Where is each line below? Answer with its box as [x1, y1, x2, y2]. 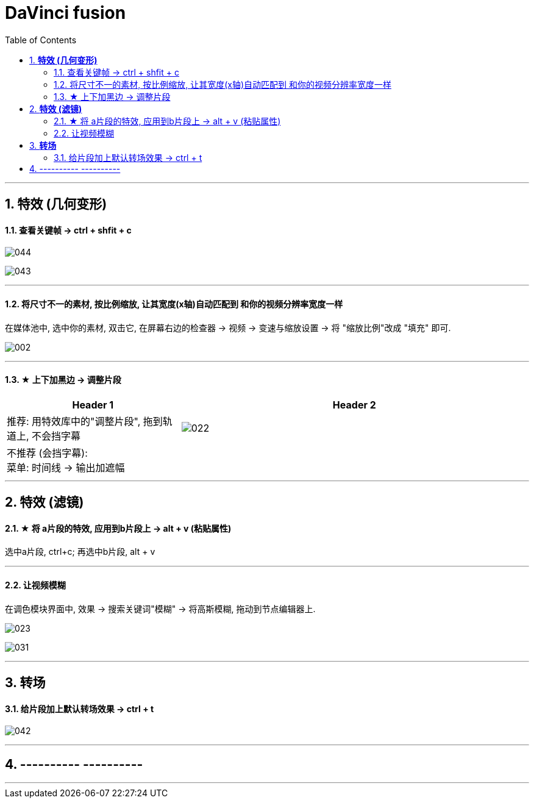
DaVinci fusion [5, 2, 126, 23]
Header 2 [332, 398, 376, 411]
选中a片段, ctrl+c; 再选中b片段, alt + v [5, 546, 155, 557]
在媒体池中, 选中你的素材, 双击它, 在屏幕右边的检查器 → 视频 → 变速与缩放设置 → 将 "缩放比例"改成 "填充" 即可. [5, 322, 451, 333]
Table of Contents [5, 34, 77, 45]
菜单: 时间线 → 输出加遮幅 [7, 461, 125, 474]
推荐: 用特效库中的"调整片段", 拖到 [7, 415, 163, 427]
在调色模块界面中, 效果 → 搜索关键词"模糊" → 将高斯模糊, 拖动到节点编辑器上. [5, 603, 316, 614]
